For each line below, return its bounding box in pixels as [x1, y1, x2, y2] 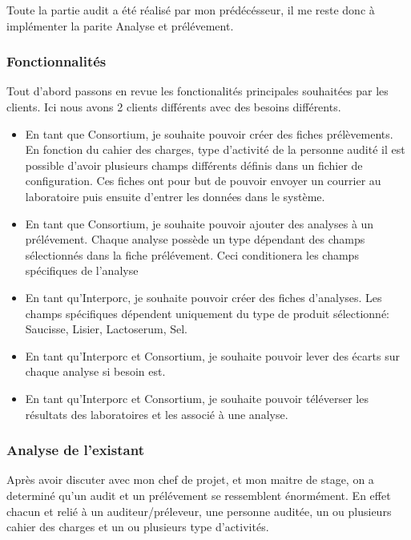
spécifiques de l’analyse [25, 262, 139, 279]
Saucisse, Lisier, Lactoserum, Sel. [25, 320, 187, 337]
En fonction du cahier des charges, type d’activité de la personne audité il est [25, 141, 405, 158]
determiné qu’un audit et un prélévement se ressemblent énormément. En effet [6, 486, 391, 503]
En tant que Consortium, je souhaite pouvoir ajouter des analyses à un [25, 215, 374, 232]
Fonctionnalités [6, 51, 107, 71]
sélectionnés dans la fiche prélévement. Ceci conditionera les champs [25, 246, 359, 263]
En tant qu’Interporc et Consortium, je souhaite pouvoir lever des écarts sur [25, 347, 400, 364]
